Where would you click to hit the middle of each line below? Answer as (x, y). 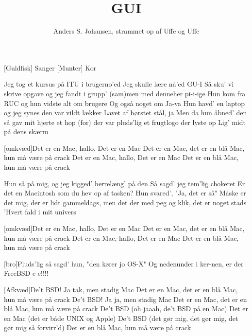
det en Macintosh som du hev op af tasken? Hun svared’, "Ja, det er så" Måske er (125, 193)
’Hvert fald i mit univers (40, 212)
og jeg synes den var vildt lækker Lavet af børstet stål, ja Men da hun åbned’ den (126, 113)
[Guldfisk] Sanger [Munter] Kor (50, 67)
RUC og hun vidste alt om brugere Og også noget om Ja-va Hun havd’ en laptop (125, 103)
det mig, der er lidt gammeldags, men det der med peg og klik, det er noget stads (125, 202)
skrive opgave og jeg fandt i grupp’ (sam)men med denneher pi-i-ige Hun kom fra (125, 93)
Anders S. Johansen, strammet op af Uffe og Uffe (126, 31)
